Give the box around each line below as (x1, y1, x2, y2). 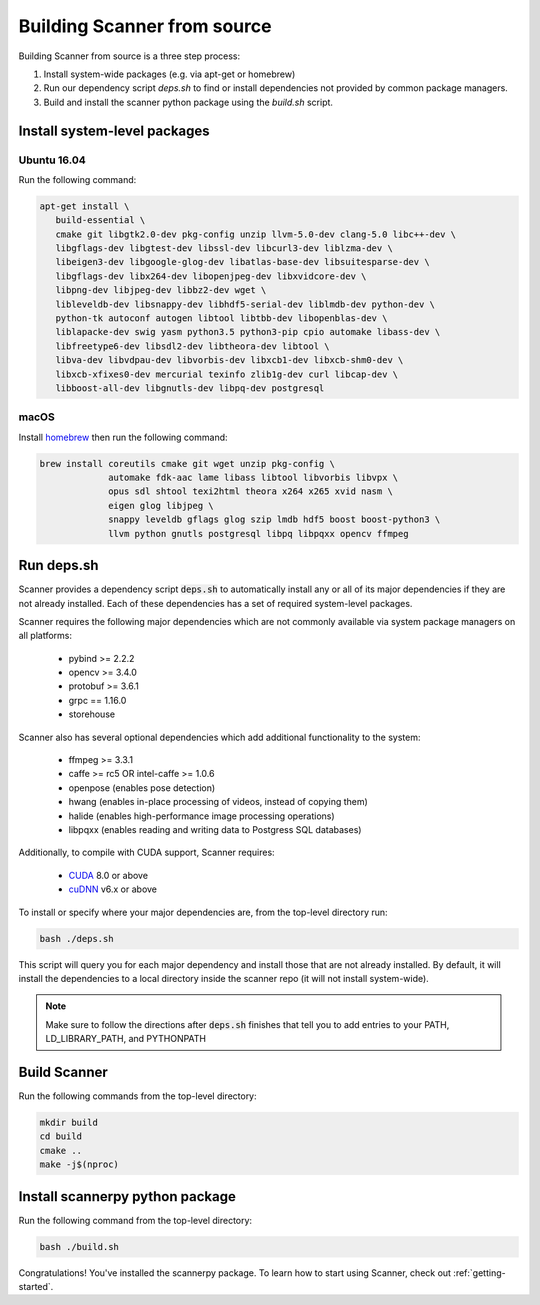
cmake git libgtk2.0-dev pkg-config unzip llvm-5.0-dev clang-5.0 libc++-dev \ (55, 228, 457, 240)
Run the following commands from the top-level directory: (18, 1090, 257, 1102)
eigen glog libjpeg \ (108, 500, 214, 511)
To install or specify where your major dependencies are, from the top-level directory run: (18, 906, 389, 918)
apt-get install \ (39, 200, 130, 212)
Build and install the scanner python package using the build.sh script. (43, 96, 334, 108)
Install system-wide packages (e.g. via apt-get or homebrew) (43, 68, 296, 80)
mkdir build (39, 1116, 99, 1128)
